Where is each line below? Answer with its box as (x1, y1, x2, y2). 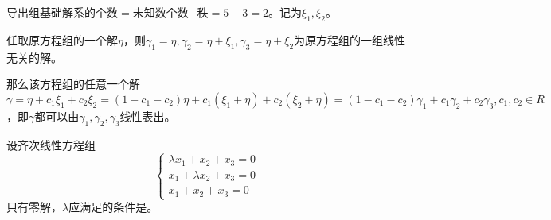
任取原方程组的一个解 (6, 31, 118, 48)
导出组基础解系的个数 (6, 4, 118, 20)
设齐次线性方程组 (6, 136, 96, 152)
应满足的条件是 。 (68, 199, 158, 215)
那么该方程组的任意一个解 (6, 75, 140, 92)
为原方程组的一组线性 (294, 31, 406, 48)
